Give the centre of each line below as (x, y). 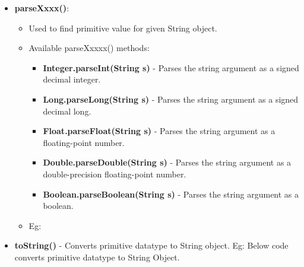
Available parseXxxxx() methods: (89, 48)
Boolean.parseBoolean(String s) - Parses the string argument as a (171, 194)
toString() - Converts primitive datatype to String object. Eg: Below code (151, 245)
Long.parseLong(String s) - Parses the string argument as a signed (171, 99)
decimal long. (67, 111)
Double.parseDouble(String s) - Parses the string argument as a (167, 162)
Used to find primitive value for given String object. (123, 28)
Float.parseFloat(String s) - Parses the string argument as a (159, 131)
